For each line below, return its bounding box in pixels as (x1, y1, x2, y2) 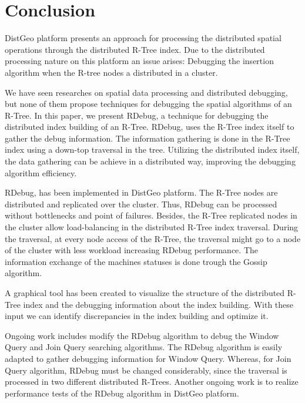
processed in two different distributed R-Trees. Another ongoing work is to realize (5, 375, 299, 388)
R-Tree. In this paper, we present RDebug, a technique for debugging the (5, 109, 269, 121)
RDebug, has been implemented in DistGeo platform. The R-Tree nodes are (5, 186, 278, 199)
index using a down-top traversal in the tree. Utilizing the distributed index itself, (5, 143, 300, 156)
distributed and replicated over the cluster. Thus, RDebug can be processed (5, 197, 277, 210)
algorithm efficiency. (5, 166, 77, 179)
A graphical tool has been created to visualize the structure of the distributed (5, 287, 285, 298)
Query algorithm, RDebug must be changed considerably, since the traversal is (5, 364, 287, 376)
